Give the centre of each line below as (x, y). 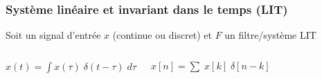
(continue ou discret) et (162, 35)
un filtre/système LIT (270, 35)
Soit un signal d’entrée (53, 35)
